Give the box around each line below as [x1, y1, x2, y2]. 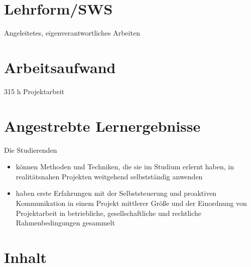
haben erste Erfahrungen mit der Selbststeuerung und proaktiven [16, 188, 217, 198]
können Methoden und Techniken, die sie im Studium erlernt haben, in [16, 161, 234, 172]
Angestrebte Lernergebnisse [4, 115, 201, 136]
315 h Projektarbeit [4, 86, 65, 96]
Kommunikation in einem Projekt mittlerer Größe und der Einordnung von [16, 197, 247, 208]
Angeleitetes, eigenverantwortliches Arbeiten [4, 28, 140, 38]
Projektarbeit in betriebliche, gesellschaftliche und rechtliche [16, 207, 201, 218]
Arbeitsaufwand [4, 57, 116, 77]
